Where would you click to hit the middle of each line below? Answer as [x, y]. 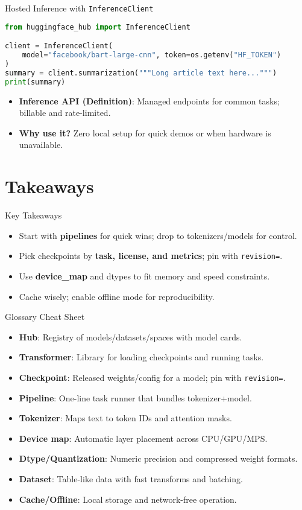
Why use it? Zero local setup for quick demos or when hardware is [145, 132]
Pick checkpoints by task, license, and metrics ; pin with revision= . [151, 256]
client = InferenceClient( [59, 46]
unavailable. [41, 145]
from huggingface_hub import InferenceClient [98, 27]
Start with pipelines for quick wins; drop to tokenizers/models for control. [158, 235]
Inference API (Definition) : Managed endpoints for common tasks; [149, 100]
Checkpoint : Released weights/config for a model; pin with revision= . [152, 377]
